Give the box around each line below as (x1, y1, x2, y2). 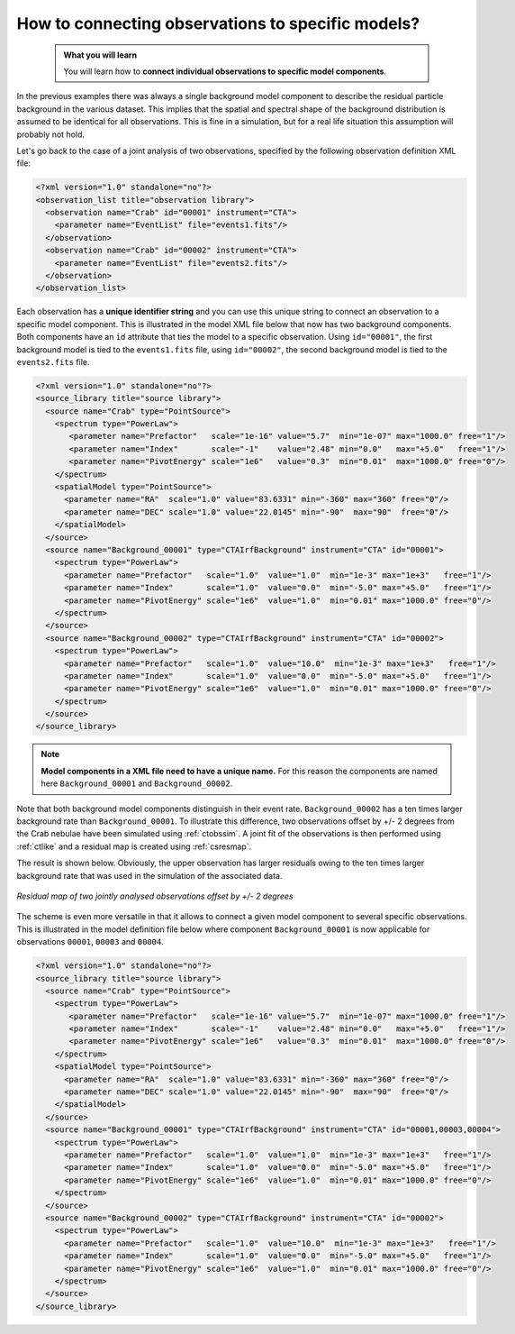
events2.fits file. (16, 356, 90, 367)
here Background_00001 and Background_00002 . (41, 778, 233, 789)
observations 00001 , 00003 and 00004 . (16, 937, 164, 947)
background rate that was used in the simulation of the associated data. (16, 870, 283, 881)
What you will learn (63, 50, 138, 60)
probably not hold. (16, 129, 86, 140)
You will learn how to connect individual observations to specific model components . (63, 66, 387, 77)
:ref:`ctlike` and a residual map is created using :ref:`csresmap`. (16, 841, 252, 852)
